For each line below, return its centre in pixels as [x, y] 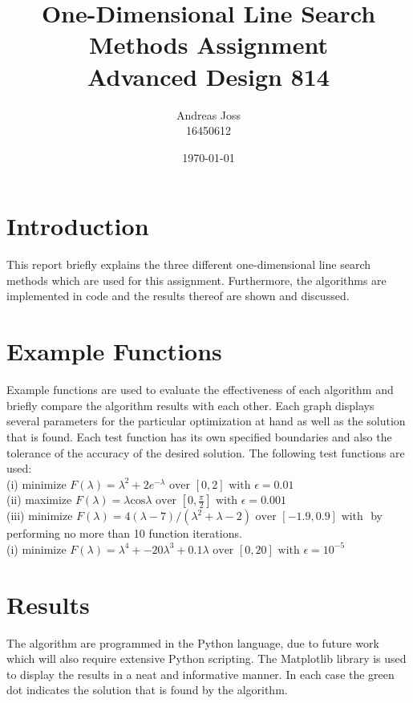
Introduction [78, 226]
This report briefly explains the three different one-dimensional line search [188, 264]
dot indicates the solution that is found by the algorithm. [147, 690]
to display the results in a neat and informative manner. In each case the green [200, 674]
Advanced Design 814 [209, 76]
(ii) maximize [39, 500]
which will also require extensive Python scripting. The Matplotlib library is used [206, 658]
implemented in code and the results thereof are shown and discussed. [178, 296]
